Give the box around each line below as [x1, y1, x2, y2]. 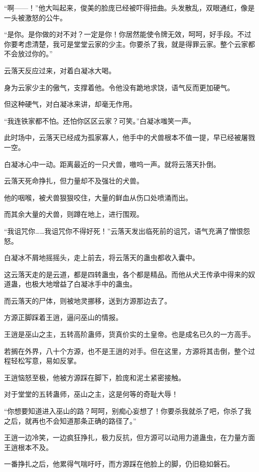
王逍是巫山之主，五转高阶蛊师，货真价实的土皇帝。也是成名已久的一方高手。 [4, 329, 255, 339]
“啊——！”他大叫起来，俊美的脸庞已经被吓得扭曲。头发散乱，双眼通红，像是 [4, 2, 255, 12]
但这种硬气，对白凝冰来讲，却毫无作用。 [4, 99, 136, 109]
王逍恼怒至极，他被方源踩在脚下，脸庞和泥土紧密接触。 [4, 372, 185, 382]
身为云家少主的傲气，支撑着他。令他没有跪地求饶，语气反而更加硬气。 [4, 82, 234, 92]
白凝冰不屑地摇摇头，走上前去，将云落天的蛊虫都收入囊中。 [4, 252, 199, 263]
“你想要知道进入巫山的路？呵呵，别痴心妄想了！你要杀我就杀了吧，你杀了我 [4, 406, 252, 416]
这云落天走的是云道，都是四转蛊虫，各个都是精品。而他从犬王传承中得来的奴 [4, 269, 255, 279]
